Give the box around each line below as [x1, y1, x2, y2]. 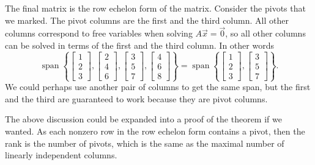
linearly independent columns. [5, 149, 117, 161]
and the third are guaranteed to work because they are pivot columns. [5, 92, 268, 105]
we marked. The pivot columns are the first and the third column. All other [5, 13, 289, 26]
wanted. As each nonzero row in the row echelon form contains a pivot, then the [5, 124, 305, 137]
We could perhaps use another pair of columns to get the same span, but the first [5, 80, 311, 93]
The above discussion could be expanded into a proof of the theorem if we [5, 113, 282, 125]
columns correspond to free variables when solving [5, 27, 193, 40]
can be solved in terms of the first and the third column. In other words [5, 39, 274, 51]
